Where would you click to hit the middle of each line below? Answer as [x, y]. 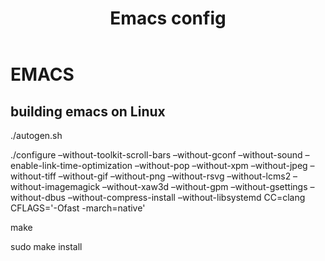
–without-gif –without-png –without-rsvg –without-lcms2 [175, 176]
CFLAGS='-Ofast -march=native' [78, 208]
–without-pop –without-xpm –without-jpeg [221, 165]
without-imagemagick [55, 186]
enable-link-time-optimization [71, 165]
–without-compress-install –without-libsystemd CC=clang [186, 197]
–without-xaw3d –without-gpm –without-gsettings [205, 186]
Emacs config [168, 18]
